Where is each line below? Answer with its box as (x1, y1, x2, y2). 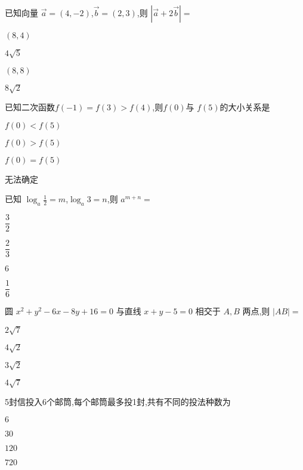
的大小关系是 (219, 101, 270, 113)
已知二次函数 (5, 101, 55, 113)
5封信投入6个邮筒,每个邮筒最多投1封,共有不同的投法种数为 (5, 395, 231, 408)
